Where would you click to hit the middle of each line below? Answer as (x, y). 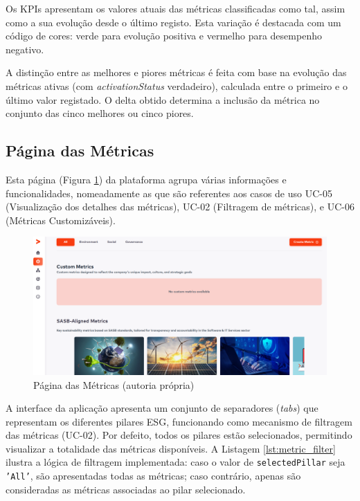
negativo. (25, 49)
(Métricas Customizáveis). (61, 220)
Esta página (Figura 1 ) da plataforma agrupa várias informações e (146, 179)
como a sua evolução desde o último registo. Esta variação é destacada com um (173, 22)
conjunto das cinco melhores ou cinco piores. (100, 113)
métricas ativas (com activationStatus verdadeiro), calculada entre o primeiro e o (177, 85)
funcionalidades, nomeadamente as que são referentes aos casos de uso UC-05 (169, 193)
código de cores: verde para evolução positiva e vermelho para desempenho (164, 36)
